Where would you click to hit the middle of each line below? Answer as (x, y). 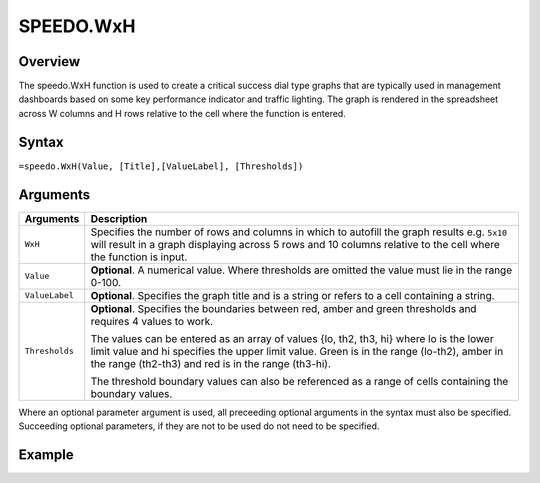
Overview (49, 61)
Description (119, 218)
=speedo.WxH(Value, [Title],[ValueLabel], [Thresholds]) (161, 166)
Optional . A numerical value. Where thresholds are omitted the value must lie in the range (301, 270)
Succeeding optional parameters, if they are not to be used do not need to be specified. (199, 426)
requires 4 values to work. (152, 321)
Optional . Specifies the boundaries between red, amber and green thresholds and (283, 308)
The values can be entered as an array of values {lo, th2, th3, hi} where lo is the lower (292, 338)
